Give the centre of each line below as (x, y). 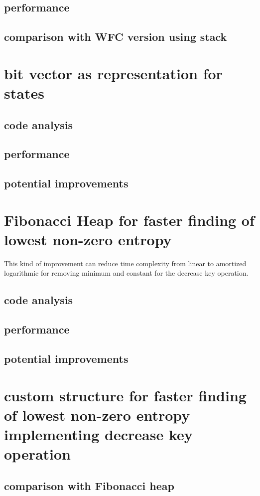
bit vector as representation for (113, 73)
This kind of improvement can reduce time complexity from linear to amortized (125, 263)
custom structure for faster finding (125, 395)
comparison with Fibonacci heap (89, 485)
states (24, 92)
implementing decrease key (98, 434)
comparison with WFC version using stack (116, 37)
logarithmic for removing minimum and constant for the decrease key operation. (126, 273)
